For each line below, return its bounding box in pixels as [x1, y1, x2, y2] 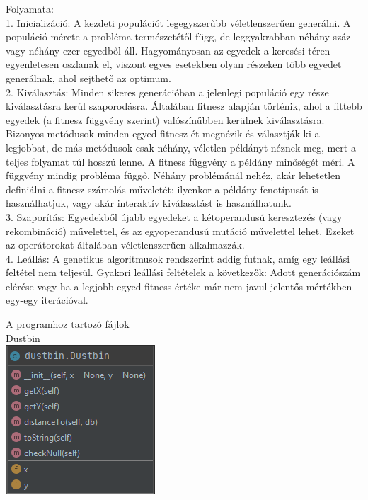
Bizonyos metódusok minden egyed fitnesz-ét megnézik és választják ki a [6, 126, 320, 141]
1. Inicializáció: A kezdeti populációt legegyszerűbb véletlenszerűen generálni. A [6, 15, 351, 30]
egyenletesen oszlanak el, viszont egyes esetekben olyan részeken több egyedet [6, 57, 342, 72]
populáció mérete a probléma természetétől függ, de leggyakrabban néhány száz [6, 29, 351, 44]
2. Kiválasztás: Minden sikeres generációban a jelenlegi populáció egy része [6, 84, 329, 99]
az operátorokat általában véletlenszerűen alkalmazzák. [6, 237, 245, 252]
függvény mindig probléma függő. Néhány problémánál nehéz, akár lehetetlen [6, 168, 341, 183]
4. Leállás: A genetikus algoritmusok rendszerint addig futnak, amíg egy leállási [6, 251, 350, 266]
